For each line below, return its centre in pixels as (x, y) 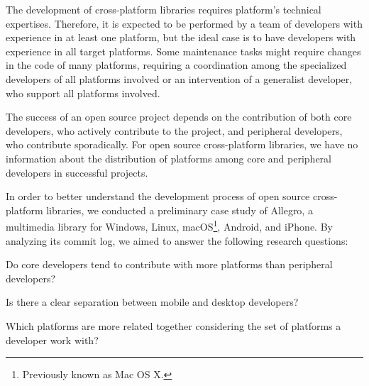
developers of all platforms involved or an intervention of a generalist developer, (179, 78)
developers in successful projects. (77, 172)
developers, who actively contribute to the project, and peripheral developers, (174, 130)
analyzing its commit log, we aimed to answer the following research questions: (177, 240)
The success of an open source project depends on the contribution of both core (179, 117)
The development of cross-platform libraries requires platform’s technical (164, 9)
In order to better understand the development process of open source (158, 196)
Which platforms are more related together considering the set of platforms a (174, 325)
